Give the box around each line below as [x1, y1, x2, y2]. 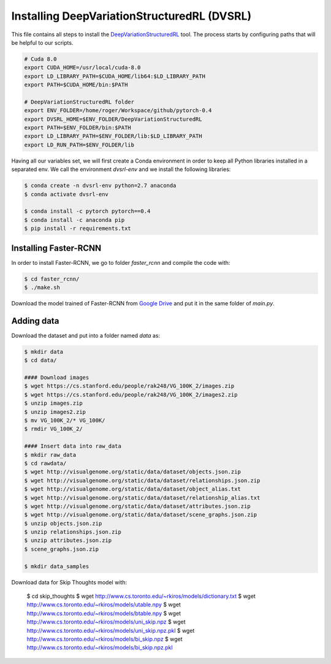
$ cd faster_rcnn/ [24, 275, 80, 282]
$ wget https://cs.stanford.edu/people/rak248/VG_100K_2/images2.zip [24, 391, 238, 398]
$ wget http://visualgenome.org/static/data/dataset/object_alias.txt [24, 486, 242, 493]
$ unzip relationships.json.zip [24, 529, 122, 536]
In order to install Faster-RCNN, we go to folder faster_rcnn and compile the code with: [11, 259, 230, 266]
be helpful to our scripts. [11, 39, 74, 46]
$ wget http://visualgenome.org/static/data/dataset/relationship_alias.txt [24, 494, 261, 501]
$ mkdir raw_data [24, 451, 77, 458]
